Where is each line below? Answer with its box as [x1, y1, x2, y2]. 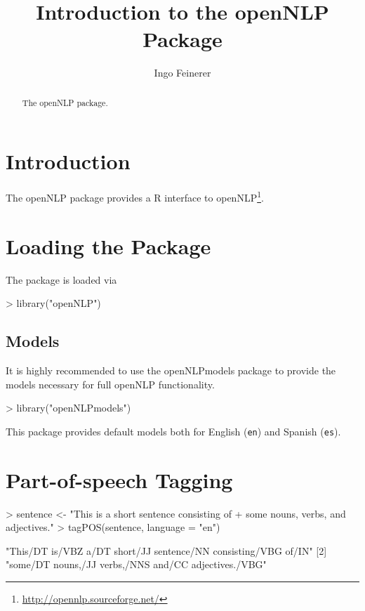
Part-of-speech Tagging [6, 465, 233, 494]
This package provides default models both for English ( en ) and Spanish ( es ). [6, 423, 341, 438]
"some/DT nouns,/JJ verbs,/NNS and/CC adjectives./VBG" [6, 557, 267, 572]
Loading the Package [6, 231, 211, 260]
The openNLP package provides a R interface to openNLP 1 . [6, 188, 264, 204]
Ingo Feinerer [154, 65, 211, 80]
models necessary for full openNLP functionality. [6, 376, 215, 391]
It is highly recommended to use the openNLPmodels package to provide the [6, 363, 336, 378]
